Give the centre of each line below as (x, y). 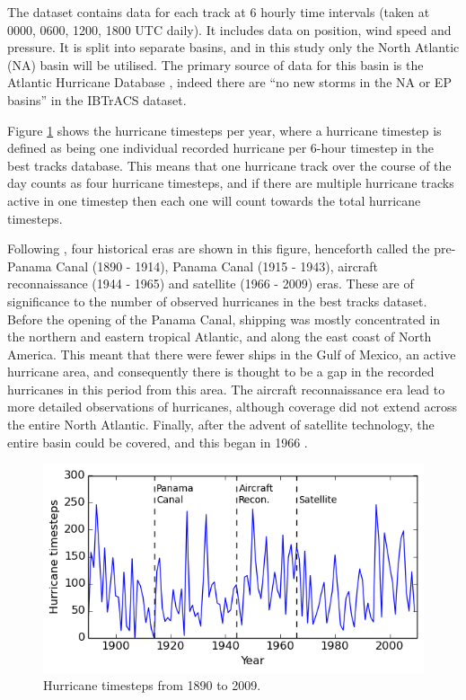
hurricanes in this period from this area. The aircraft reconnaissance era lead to (226, 389)
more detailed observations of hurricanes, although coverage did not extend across (233, 407)
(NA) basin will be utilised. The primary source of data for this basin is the (215, 64)
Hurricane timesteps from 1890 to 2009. (152, 685)
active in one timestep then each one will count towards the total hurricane (214, 200)
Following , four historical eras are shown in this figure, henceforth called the (219, 248)
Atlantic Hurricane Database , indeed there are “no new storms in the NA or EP (229, 82)
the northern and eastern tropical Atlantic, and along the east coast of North (220, 337)
